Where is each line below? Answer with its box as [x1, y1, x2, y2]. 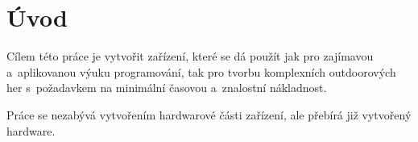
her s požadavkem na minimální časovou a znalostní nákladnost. [6, 79, 327, 96]
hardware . [6, 122, 56, 139]
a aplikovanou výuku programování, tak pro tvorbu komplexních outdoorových [6, 63, 396, 80]
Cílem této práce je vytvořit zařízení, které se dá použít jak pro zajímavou [6, 48, 374, 65]
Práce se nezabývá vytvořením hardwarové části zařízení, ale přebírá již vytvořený [6, 106, 412, 123]
